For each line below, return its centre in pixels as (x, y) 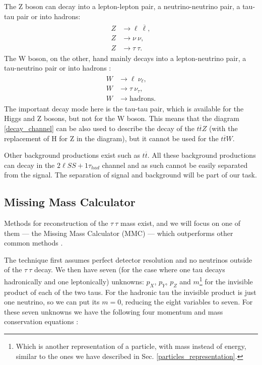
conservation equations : (41, 321)
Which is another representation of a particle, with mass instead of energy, (131, 346)
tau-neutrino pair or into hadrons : (58, 68)
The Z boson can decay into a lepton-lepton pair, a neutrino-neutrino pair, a (122, 6)
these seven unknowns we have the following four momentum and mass (114, 311)
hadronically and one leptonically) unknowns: (74, 281)
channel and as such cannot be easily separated (175, 165)
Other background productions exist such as (72, 155)
